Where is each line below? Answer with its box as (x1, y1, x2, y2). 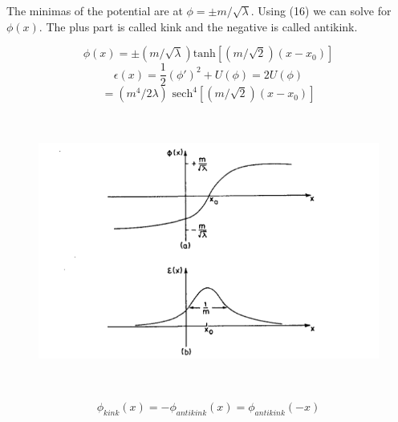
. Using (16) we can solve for (250, 2, 392, 18)
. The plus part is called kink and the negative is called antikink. (39, 18, 358, 34)
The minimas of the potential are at (6, 2, 183, 18)
